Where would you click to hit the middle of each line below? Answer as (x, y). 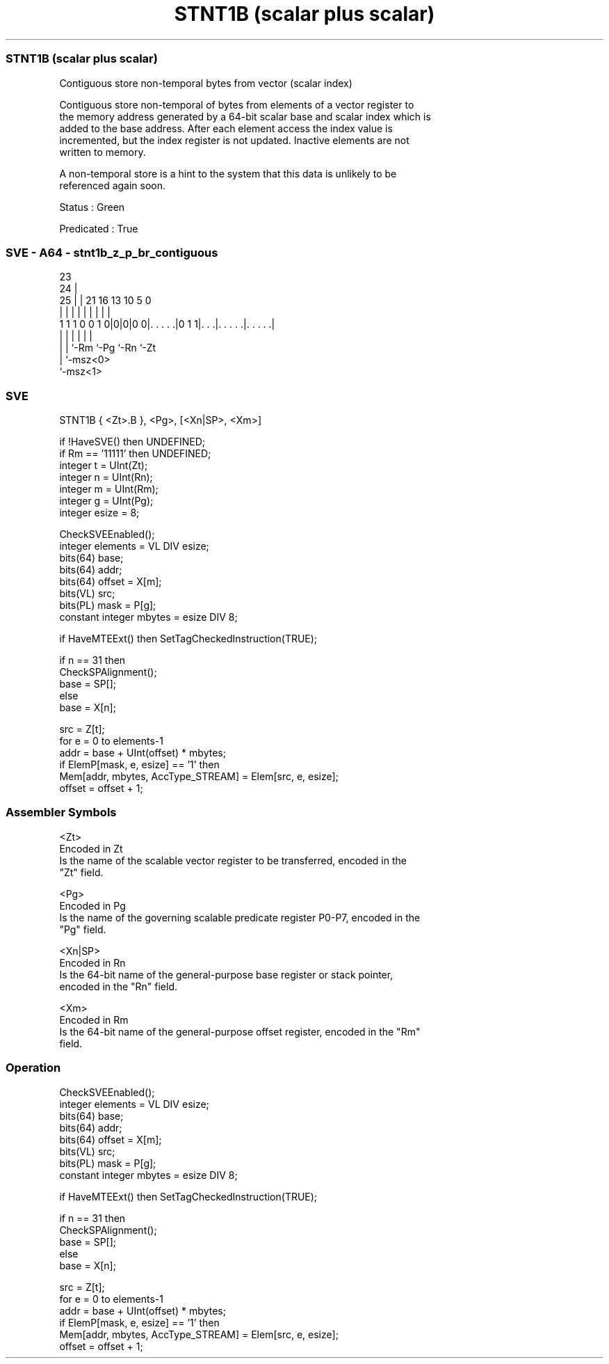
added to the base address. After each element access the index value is (226, 128)
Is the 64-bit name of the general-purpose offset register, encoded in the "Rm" (240, 1031)
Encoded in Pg (92, 905)
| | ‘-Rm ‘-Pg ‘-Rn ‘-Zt (108, 348)
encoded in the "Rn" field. (119, 986)
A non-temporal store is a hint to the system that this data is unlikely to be (228, 173)
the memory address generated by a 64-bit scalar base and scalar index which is (245, 116)
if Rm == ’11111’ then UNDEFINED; (135, 453)
